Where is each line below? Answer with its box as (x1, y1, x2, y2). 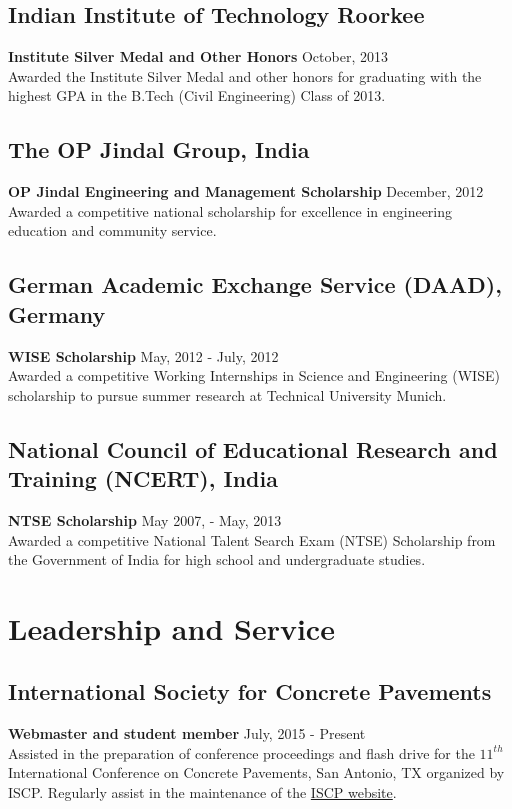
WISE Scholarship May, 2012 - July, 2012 (8, 345, 279, 366)
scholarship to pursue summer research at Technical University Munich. (8, 384, 447, 405)
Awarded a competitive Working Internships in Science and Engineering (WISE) (8, 365, 500, 386)
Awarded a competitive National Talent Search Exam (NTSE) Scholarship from (8, 529, 496, 550)
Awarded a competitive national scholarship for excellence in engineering (8, 200, 453, 221)
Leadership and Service (8, 607, 335, 648)
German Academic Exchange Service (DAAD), (8, 269, 502, 300)
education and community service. (8, 220, 217, 241)
